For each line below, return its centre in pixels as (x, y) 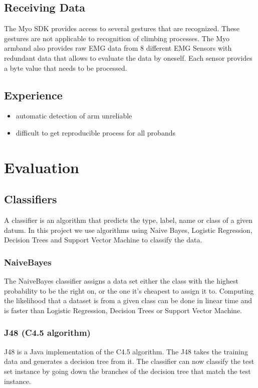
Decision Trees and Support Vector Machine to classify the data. (103, 240)
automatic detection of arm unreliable (74, 116)
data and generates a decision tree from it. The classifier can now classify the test (129, 361)
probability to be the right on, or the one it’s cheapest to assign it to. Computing (129, 290)
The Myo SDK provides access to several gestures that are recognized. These (122, 28)
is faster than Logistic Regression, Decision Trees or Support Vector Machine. (123, 310)
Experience (33, 95)
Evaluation (42, 167)
